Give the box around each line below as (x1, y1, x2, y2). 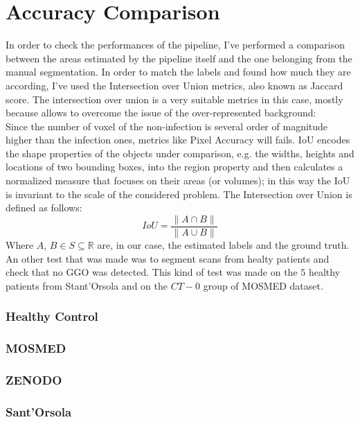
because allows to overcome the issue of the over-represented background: (6, 105, 316, 120)
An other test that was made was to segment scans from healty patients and (6, 251, 330, 265)
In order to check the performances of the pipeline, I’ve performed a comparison (6, 37, 345, 52)
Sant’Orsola (6, 403, 72, 420)
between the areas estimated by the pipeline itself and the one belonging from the (6, 51, 352, 65)
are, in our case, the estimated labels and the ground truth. (97, 237, 350, 252)
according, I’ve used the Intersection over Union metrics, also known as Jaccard (6, 78, 343, 92)
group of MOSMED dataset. (203, 278, 323, 292)
